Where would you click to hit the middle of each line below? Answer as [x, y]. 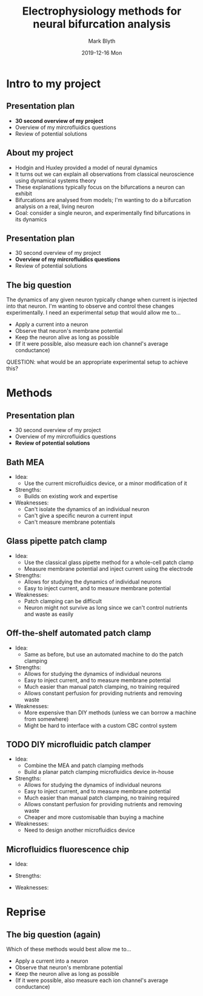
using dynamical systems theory [55, 180]
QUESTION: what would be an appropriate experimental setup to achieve [97, 362]
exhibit [23, 193]
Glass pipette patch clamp [57, 541]
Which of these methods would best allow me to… [69, 949]
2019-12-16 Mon [102, 52]
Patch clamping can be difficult [63, 601]
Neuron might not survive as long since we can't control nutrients [106, 607]
